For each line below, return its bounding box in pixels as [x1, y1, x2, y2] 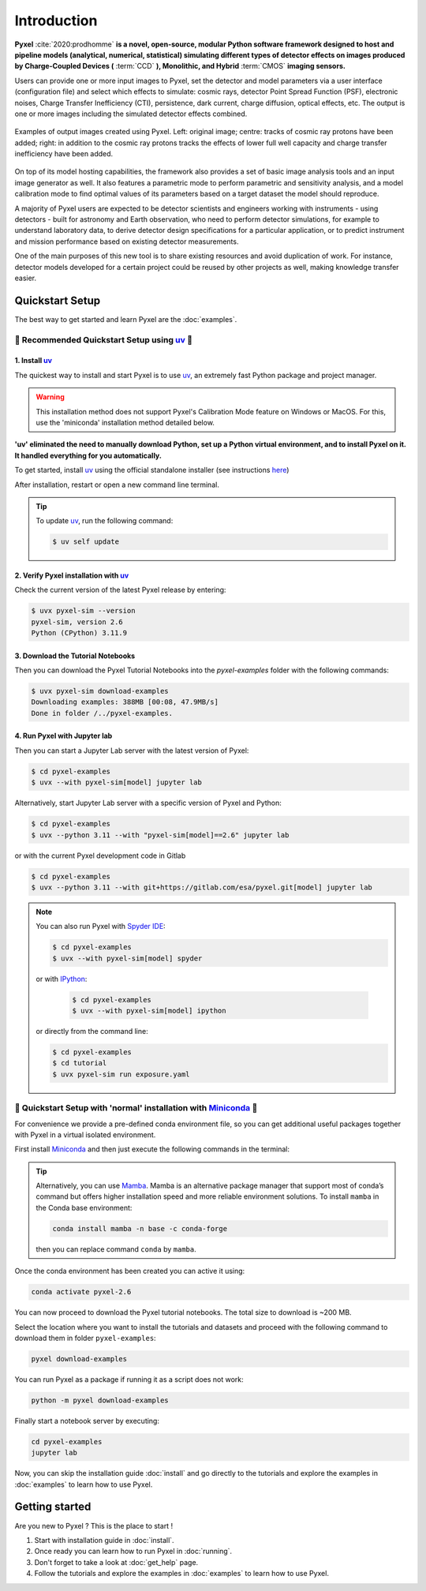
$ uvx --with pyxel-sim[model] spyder [52, 953, 203, 963]
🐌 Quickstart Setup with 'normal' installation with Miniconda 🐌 [14, 1102, 258, 1114]
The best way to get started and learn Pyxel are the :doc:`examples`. [14, 314, 237, 324]
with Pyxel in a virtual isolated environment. [14, 1129, 156, 1140]
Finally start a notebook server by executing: [14, 1416, 159, 1425]
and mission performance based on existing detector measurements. [14, 237, 239, 246]
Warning [35, 392, 65, 402]
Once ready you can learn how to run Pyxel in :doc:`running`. [34, 1547, 233, 1556]
